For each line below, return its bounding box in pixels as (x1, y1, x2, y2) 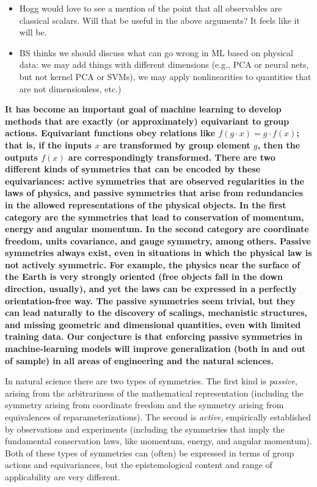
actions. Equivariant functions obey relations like (5, 126, 216, 139)
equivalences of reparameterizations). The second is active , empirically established (5, 411, 312, 423)
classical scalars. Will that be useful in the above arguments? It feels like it (19, 13, 300, 26)
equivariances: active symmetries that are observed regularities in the (5, 174, 304, 187)
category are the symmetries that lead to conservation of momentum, (5, 210, 304, 223)
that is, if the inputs (5, 138, 92, 151)
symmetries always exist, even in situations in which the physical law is (5, 246, 312, 259)
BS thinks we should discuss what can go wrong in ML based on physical (19, 46, 293, 59)
